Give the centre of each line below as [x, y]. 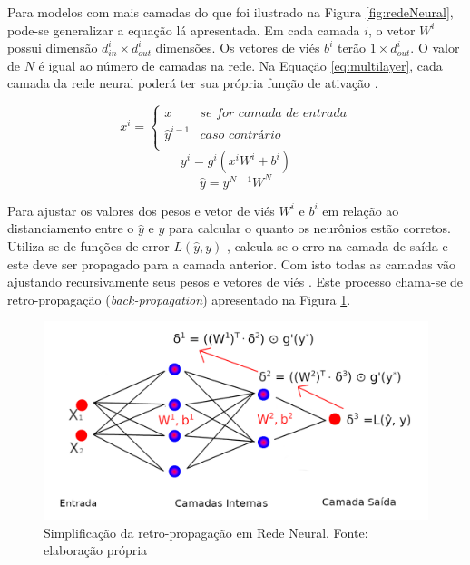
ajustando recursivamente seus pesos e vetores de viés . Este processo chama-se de [235, 282]
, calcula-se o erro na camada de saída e [338, 245]
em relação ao [361, 210]
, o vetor [392, 29]
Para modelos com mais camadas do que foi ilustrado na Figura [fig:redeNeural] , [230, 12]
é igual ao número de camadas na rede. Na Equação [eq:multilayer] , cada [240, 65]
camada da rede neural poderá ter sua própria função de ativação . [193, 83]
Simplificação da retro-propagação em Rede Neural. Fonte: [206, 532]
